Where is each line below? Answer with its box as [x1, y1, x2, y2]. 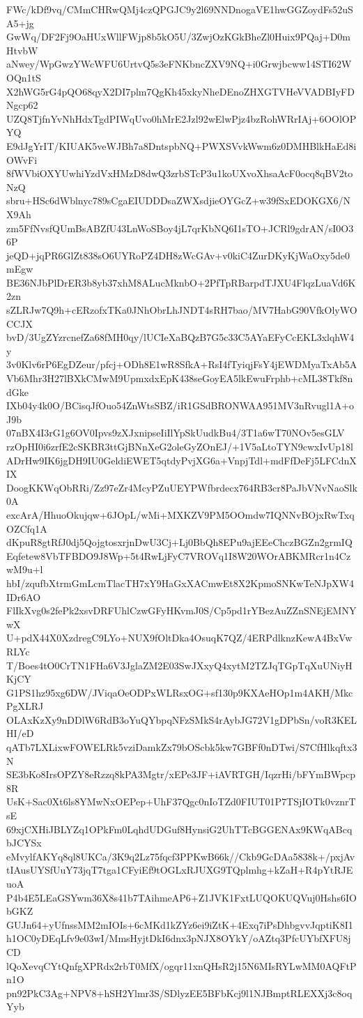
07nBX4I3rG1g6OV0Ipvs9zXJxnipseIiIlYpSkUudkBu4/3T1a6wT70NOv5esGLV [6, 425, 345, 440]
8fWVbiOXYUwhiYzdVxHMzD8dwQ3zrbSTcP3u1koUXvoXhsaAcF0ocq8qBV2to [6, 166, 353, 181]
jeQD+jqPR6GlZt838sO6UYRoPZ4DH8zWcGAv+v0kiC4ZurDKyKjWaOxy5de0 [6, 248, 350, 262]
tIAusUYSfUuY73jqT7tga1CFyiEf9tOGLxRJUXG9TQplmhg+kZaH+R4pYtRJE [6, 863, 353, 877]
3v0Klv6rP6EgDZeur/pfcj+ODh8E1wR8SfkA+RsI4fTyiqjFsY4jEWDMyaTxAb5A [6, 357, 357, 372]
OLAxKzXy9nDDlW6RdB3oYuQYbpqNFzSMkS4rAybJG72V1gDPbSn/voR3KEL [6, 712, 357, 727]
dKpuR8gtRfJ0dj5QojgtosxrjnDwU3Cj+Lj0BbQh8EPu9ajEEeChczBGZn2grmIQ [6, 535, 353, 549]
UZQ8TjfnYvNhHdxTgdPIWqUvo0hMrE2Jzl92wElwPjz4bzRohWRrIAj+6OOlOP [6, 111, 357, 126]
